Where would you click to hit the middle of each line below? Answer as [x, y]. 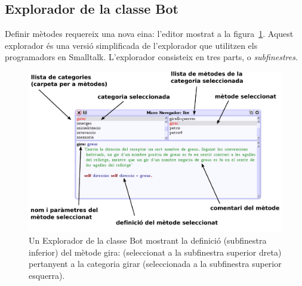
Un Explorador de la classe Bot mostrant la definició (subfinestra [148, 240]
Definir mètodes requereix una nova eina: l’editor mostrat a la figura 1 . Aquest [149, 34]
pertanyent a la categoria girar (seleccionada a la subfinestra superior [155, 264]
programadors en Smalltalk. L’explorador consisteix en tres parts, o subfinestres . [151, 57]
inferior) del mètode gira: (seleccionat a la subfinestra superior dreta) [155, 252]
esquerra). [47, 275]
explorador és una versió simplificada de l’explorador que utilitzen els [131, 45]
